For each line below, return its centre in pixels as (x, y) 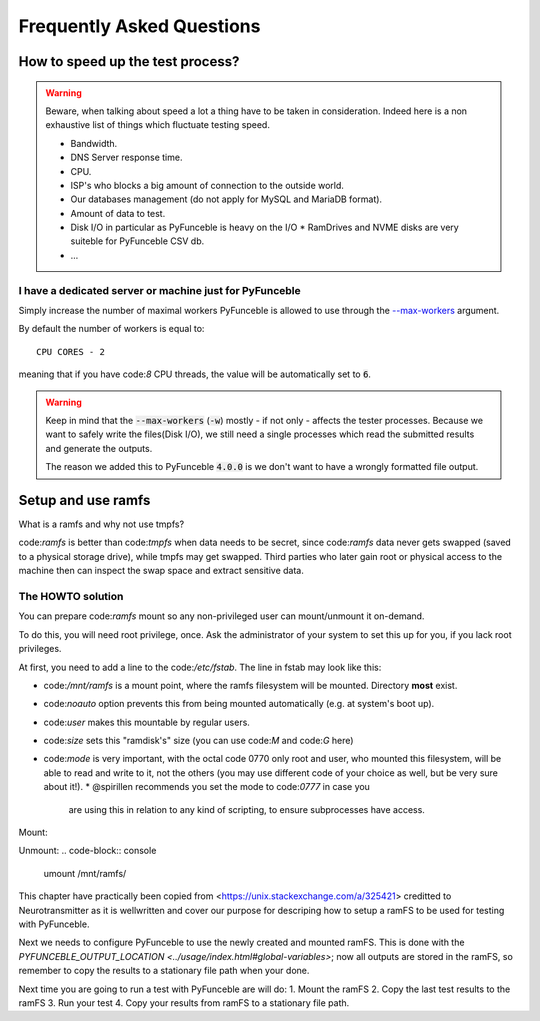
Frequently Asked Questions (139, 26)
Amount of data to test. (118, 213)
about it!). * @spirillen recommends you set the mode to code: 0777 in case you (206, 787)
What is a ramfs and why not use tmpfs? (101, 524)
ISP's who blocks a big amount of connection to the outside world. (207, 185)
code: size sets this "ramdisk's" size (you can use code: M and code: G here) (198, 741)
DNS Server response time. (126, 157)
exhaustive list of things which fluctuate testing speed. (157, 125)
